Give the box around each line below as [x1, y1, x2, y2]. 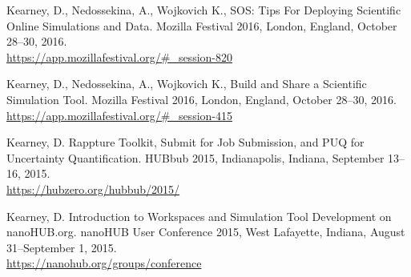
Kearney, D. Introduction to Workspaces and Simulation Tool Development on [6, 207, 392, 224]
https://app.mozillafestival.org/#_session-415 [6, 106, 232, 123]
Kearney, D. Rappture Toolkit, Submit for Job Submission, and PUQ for [6, 134, 365, 151]
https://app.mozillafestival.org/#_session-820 [6, 48, 232, 65]
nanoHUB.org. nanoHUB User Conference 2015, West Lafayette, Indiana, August [6, 223, 405, 240]
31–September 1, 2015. [6, 239, 117, 255]
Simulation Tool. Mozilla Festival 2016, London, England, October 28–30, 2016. [6, 90, 397, 107]
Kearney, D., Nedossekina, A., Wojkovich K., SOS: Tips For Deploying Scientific [6, 2, 401, 18]
